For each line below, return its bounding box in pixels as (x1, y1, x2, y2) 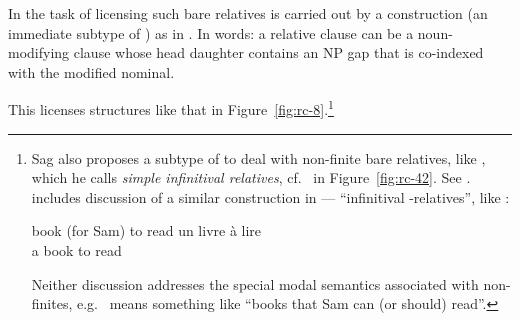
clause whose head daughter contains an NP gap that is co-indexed (73, 42, 484, 63)
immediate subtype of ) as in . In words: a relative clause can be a (8, 22, 414, 43)
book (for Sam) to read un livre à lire (31, 220, 262, 241)
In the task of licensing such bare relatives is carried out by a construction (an (8, 3, 488, 23)
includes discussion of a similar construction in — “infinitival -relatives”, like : (31, 186, 510, 207)
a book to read (31, 240, 122, 260)
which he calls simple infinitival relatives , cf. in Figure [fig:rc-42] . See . (31, 167, 471, 188)
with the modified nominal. (8, 61, 175, 82)
